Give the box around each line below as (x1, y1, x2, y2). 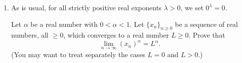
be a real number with (30, 19, 98, 29)
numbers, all (11, 30, 48, 40)
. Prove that (188, 30, 225, 40)
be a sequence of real (175, 19, 238, 29)
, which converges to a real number (63, 30, 169, 40)
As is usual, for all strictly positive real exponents (11, 2, 162, 12)
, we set (180, 2, 203, 12)
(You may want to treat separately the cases (11, 49, 146, 59)
